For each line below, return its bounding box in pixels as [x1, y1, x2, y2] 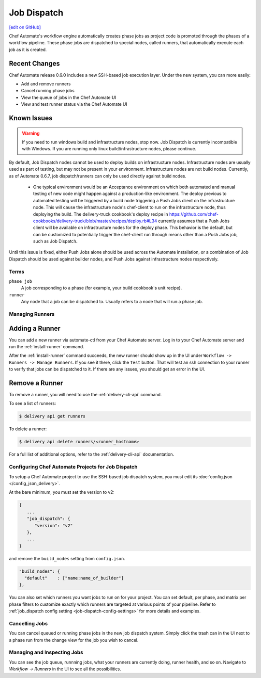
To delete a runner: [9, 426, 47, 432]
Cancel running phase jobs [21, 88, 75, 94]
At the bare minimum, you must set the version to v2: [9, 489, 115, 495]
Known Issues [9, 114, 53, 122]
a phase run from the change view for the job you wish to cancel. [9, 637, 139, 643]
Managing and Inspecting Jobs [9, 649, 83, 656]
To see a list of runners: [9, 401, 56, 406]
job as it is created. [9, 47, 47, 52]
